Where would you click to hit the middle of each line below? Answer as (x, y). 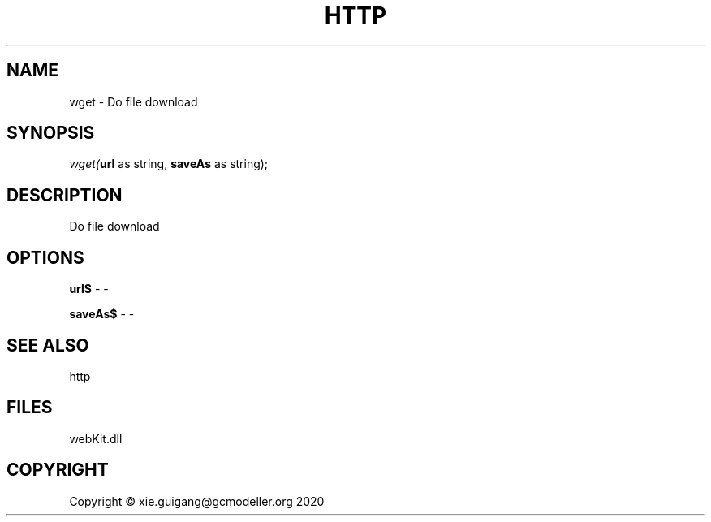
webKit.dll (96, 438)
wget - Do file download (134, 101)
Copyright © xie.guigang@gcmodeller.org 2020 (197, 501)
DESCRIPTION (65, 195)
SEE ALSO (48, 345)
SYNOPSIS (51, 133)
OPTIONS (45, 257)
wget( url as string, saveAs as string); (169, 164)
